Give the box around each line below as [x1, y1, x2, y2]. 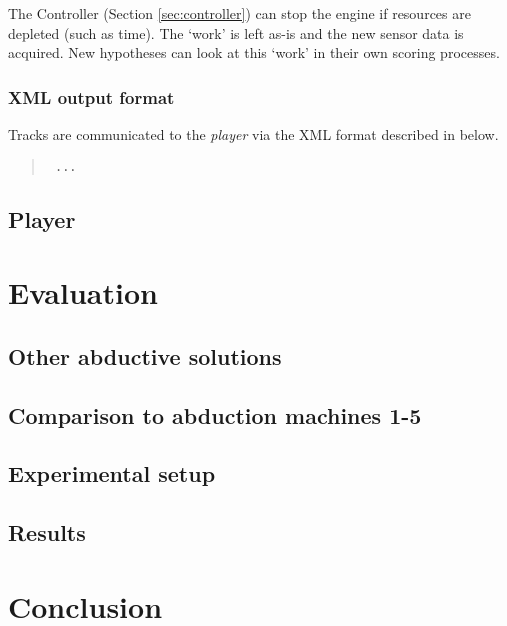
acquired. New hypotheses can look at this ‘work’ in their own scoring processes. [8, 42, 500, 63]
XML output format [8, 84, 175, 109]
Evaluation [8, 272, 158, 313]
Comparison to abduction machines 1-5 [8, 399, 422, 430]
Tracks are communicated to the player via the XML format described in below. [8, 124, 499, 144]
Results [8, 517, 86, 548]
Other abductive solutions [8, 340, 282, 371]
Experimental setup [8, 458, 216, 489]
